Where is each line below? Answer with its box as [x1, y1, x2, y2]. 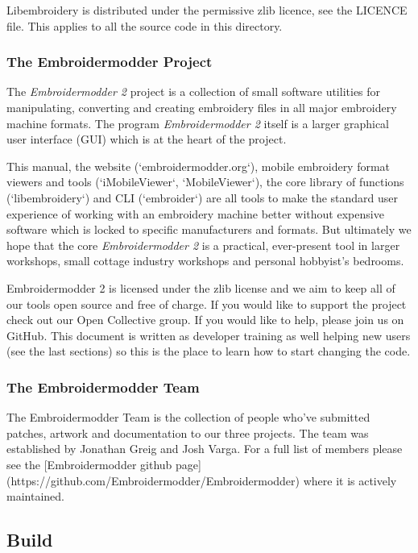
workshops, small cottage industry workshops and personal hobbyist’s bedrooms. [6, 252, 404, 269]
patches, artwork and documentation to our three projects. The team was [6, 424, 369, 441]
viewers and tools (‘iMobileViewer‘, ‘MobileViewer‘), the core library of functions [6, 173, 404, 190]
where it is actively [303, 472, 397, 489]
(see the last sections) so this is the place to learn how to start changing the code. [6, 343, 411, 360]
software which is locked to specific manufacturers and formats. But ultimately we [6, 221, 412, 238]
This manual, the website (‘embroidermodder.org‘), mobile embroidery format [6, 157, 391, 174]
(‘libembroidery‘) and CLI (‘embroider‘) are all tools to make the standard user [6, 189, 399, 206]
